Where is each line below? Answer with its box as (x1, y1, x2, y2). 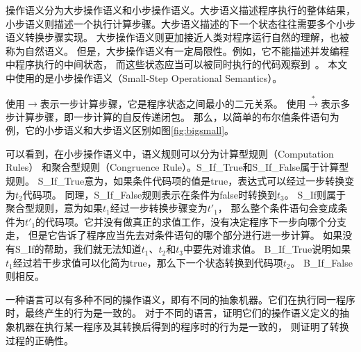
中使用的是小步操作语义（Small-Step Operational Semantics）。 (6, 70, 283, 85)
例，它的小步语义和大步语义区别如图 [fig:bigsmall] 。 (6, 123, 235, 137)
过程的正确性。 (6, 333, 74, 347)
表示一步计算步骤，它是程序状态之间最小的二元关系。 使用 (40, 96, 306, 110)
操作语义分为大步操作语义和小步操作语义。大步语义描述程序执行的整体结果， (6, 3, 355, 17)
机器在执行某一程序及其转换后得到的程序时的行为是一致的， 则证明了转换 (15, 319, 349, 334)
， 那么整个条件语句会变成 (217, 201, 338, 215)
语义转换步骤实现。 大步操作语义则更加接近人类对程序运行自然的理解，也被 (6, 30, 349, 44)
